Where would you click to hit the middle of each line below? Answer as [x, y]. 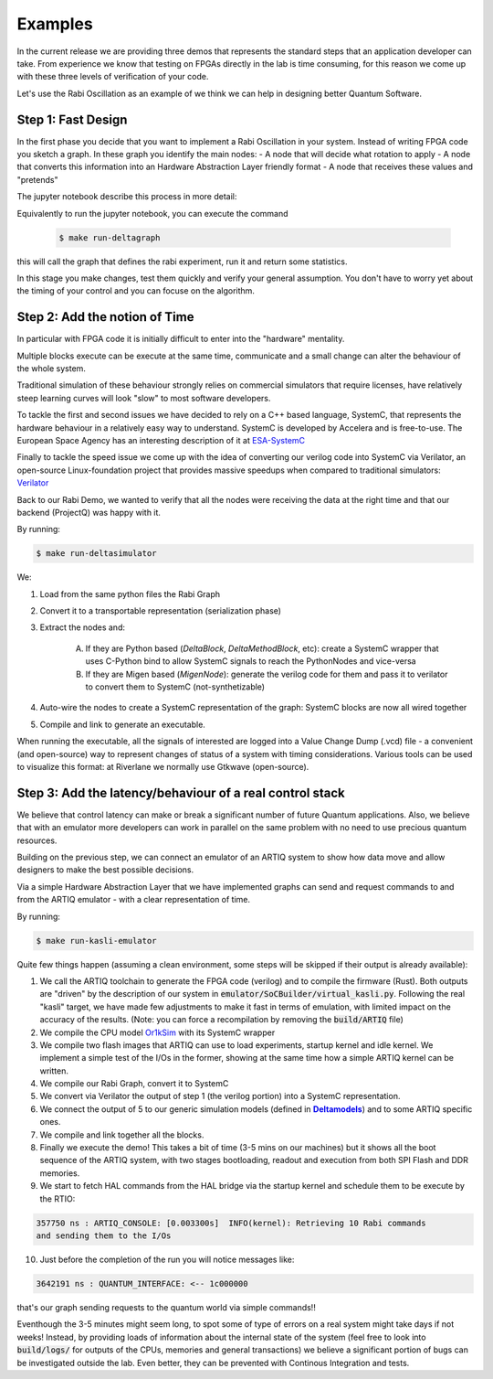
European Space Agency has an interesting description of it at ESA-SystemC [161, 440]
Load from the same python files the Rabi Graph [130, 593]
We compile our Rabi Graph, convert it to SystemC [134, 1084]
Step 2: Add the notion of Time [105, 317]
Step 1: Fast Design [72, 119]
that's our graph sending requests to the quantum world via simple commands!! [167, 1307]
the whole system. [52, 369]
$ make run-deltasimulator [96, 554]
